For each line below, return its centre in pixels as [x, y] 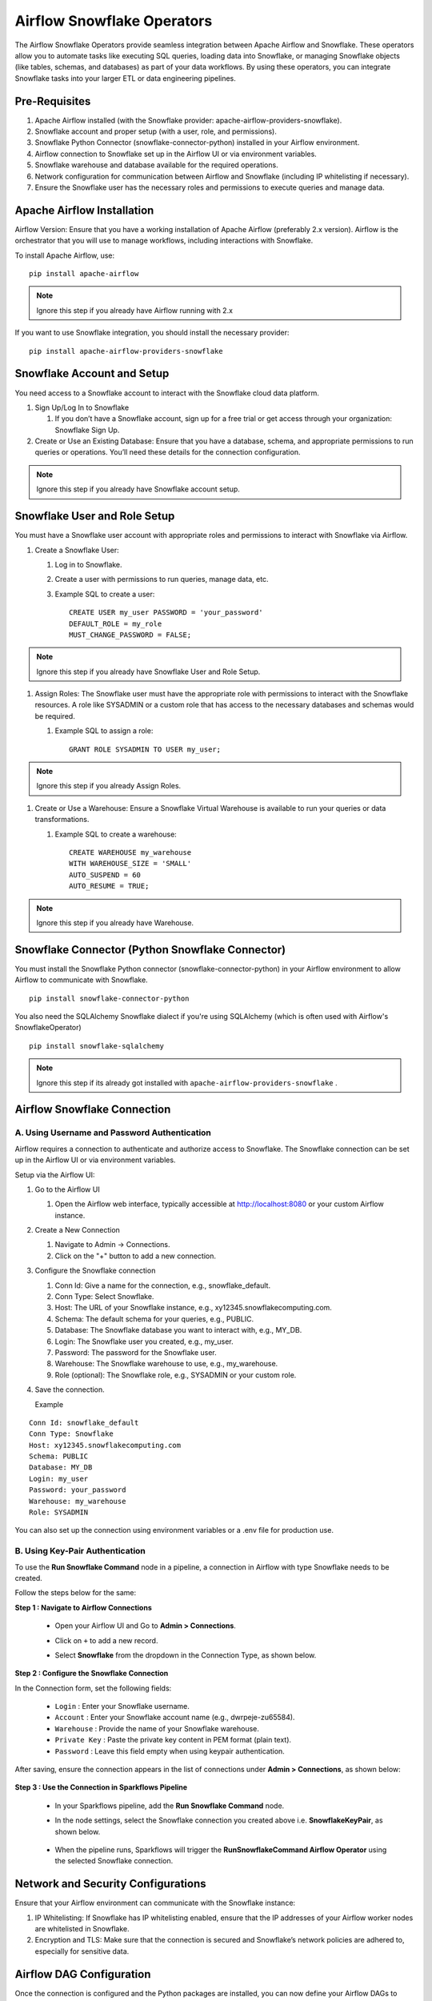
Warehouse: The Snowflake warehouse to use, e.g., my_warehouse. [166, 1364]
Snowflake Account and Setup [92, 373]
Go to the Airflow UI [67, 1189]
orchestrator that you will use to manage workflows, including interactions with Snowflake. [164, 241]
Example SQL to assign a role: [104, 731]
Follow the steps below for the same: [75, 1593]
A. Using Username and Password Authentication [113, 1133]
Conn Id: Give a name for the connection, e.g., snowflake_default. [163, 1285]
